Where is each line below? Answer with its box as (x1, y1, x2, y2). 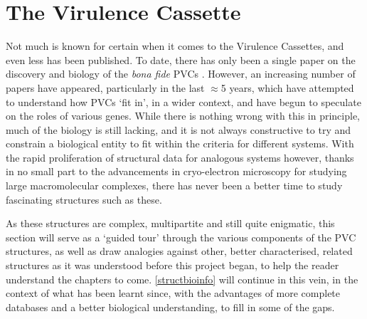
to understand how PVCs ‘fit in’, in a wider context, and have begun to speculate (6, 94, 361, 109)
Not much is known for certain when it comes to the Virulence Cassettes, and (6, 38, 344, 53)
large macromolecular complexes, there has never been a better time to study (6, 178, 343, 193)
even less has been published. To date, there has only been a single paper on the (6, 52, 356, 67)
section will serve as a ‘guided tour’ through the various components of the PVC (6, 229, 356, 244)
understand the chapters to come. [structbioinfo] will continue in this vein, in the (6, 271, 358, 286)
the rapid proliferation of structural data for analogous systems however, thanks (6, 150, 354, 164)
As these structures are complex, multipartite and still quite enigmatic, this (6, 216, 335, 231)
